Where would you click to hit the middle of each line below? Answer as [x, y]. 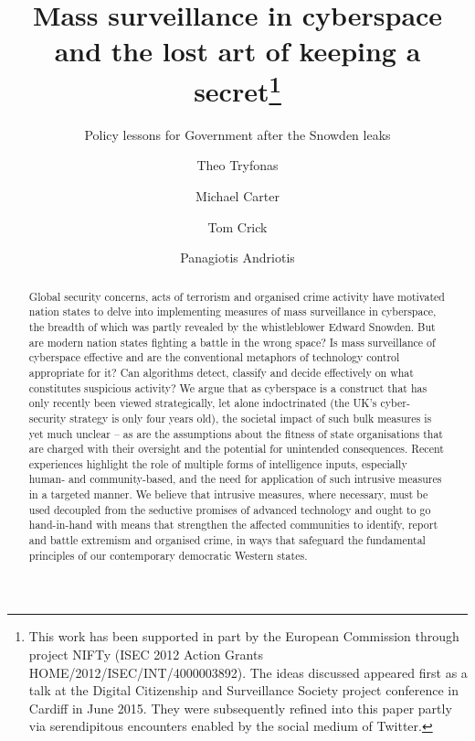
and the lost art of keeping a [237, 51]
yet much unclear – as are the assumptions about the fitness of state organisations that [236, 433]
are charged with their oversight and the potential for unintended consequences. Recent [236, 449]
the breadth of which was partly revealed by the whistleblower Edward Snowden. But [232, 326]
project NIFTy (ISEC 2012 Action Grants [146, 654]
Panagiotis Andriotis [237, 258]
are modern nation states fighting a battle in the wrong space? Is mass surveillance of [232, 342]
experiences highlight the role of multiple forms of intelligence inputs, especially [218, 463]
